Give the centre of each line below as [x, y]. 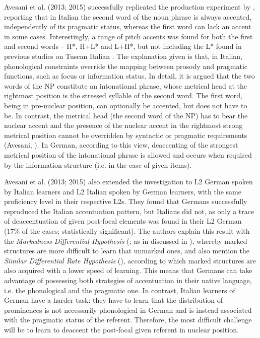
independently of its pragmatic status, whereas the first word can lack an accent [128, 26]
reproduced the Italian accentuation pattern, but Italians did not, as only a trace [129, 211]
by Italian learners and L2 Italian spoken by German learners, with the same [123, 191]
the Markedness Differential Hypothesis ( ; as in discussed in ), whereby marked [126, 241]
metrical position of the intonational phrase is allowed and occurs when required [128, 154]
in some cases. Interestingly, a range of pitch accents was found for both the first [128, 36]
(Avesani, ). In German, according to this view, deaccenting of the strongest [121, 145]
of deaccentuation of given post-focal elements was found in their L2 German [123, 221]
